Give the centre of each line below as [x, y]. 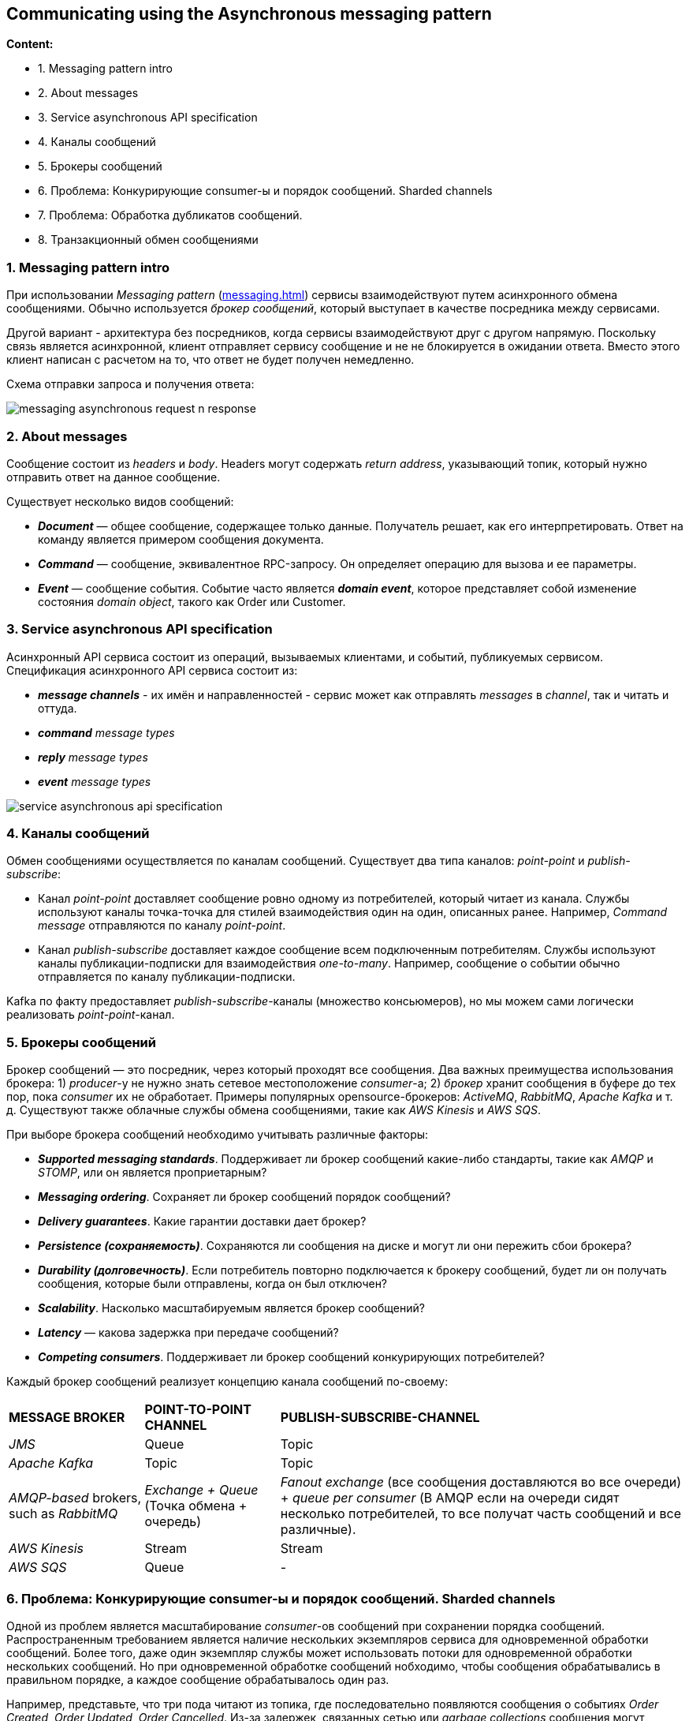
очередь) [173, 1522]
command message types [106, 732]
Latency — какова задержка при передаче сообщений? [188, 1333]
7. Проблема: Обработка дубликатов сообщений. [170, 215]
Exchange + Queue [201, 1490]
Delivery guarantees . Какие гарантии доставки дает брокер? [202, 1222]
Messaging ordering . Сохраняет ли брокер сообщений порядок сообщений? [244, 1197]
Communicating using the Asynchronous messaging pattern [249, 14]
